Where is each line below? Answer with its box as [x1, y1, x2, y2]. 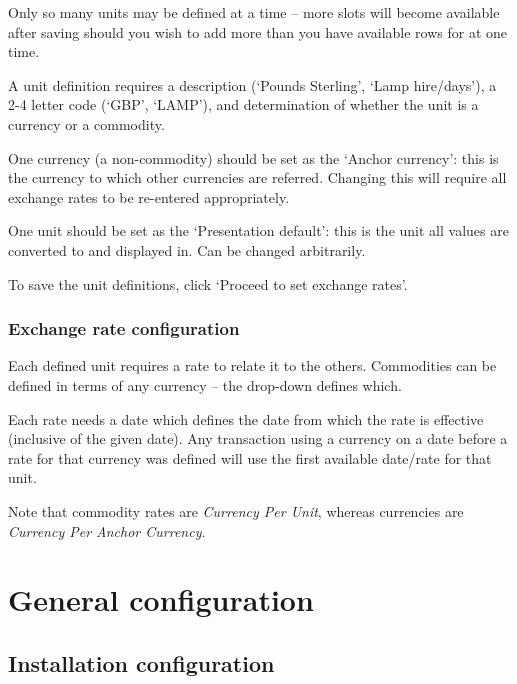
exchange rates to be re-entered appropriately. [8, 186, 290, 207]
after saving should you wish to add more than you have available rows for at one [8, 21, 508, 42]
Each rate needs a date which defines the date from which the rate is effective [8, 408, 484, 429]
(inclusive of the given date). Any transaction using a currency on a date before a [8, 428, 508, 449]
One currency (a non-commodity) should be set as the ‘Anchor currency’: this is [8, 147, 499, 168]
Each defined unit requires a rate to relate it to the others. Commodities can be [8, 355, 497, 376]
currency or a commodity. [8, 113, 165, 134]
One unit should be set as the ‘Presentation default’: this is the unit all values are [8, 220, 509, 241]
